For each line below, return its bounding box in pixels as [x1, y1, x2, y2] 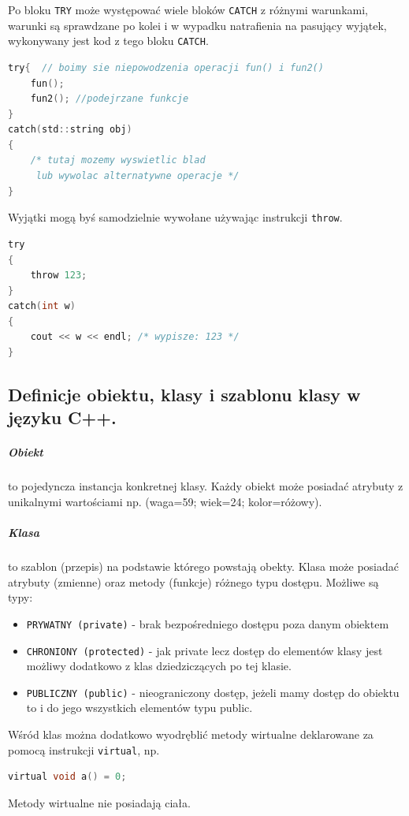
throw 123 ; [30, 270, 87, 281]
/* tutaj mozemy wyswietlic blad [30, 155, 206, 166]
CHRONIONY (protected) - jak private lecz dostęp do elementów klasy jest [26, 642, 383, 658]
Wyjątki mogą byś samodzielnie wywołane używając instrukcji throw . [8, 209, 343, 225]
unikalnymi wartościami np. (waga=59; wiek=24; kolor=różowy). [8, 493, 322, 509]
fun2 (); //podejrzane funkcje [30, 93, 189, 105]
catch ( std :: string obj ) [8, 124, 132, 136]
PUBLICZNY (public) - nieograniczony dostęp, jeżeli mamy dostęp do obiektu [26, 684, 400, 700]
